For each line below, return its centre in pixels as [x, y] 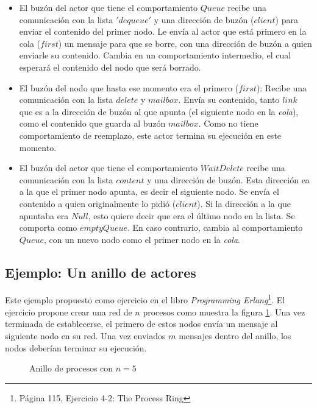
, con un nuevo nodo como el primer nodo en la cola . [142, 239]
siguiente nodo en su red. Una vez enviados [85, 335]
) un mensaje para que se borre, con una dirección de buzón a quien [185, 43]
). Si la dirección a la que [244, 203]
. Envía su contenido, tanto [229, 100]
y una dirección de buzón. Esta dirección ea [228, 179]
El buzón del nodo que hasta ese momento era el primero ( [129, 87]
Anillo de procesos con [71, 368]
